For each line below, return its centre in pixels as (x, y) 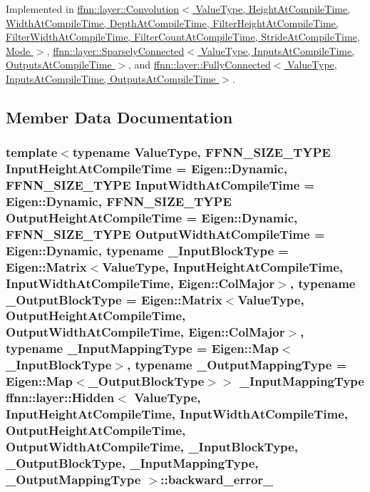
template (32, 152)
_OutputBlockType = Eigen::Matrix (114, 299)
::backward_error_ (217, 479)
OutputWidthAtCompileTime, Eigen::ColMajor (145, 332)
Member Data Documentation (119, 117)
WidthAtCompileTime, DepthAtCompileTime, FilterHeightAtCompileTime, (172, 22)
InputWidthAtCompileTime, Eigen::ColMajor (140, 283)
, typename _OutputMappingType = (237, 365)
